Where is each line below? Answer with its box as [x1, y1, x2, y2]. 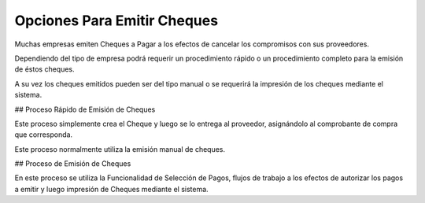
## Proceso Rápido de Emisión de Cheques [14, 105, 156, 114]
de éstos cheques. [14, 65, 75, 74]
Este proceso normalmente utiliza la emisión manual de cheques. [14, 144, 226, 153]
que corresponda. [14, 130, 73, 139]
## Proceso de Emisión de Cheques [14, 159, 131, 168]
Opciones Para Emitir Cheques [14, 12, 219, 29]
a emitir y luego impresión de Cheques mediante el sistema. [14, 184, 209, 194]
